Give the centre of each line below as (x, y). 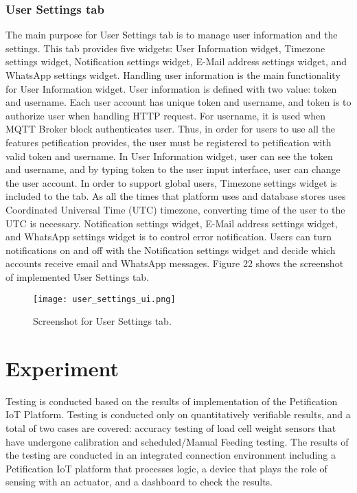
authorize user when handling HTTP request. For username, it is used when (166, 115)
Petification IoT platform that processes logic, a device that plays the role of (166, 468)
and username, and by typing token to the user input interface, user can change (173, 169)
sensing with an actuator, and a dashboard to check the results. (139, 482)
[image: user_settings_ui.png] (104, 299)
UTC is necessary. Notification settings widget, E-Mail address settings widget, (172, 223)
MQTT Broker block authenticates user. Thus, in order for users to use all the (171, 129)
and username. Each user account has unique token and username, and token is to (178, 102)
